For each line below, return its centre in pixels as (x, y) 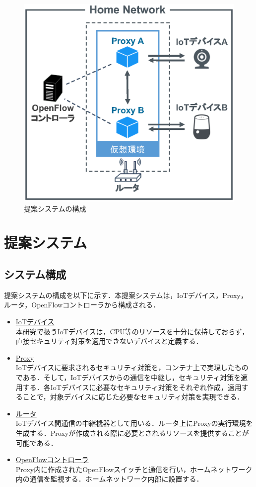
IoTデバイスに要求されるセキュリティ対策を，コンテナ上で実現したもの (132, 367)
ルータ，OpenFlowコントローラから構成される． (82, 305)
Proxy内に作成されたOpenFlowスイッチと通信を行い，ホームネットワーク (134, 469)
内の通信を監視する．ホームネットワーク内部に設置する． (109, 479)
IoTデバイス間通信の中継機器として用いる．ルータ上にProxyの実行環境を (134, 423)
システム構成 (35, 274)
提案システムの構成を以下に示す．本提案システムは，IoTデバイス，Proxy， (126, 295)
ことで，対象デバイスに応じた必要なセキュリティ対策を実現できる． (133, 397)
